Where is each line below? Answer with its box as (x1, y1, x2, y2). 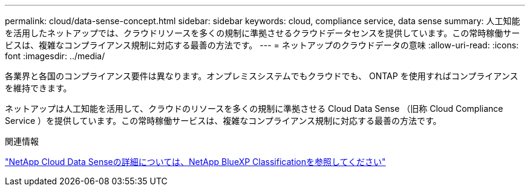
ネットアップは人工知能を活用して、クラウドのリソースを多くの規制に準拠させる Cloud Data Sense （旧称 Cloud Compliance (5, 103, 503, 114)
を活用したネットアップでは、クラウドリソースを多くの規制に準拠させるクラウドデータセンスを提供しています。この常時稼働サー (5, 28, 520, 38)
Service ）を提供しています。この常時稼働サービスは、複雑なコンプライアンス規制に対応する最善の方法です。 (5, 115, 442, 126)
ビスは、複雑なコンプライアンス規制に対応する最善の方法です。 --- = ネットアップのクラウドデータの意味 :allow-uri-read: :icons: (5, 40, 519, 50)
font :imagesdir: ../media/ (5, 51, 105, 61)
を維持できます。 (5, 83, 72, 93)
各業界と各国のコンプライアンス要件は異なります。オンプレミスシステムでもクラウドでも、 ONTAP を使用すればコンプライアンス (5, 71, 519, 81)
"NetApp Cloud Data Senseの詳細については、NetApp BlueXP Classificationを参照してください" (5, 157, 386, 167)
